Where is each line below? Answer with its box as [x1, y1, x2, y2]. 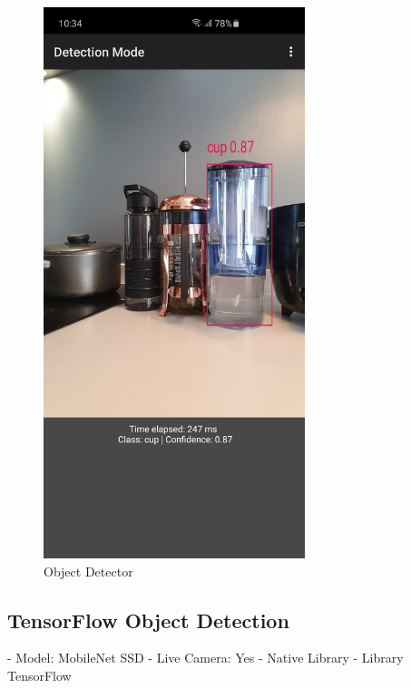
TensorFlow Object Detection [7, 606, 289, 634]
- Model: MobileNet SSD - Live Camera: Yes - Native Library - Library [7, 648, 404, 667]
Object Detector [44, 561, 133, 580]
